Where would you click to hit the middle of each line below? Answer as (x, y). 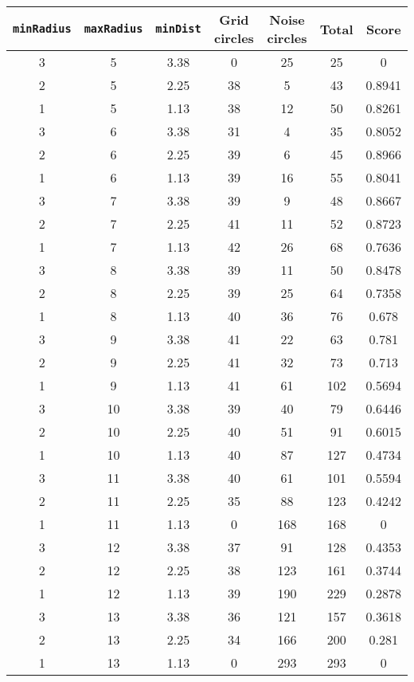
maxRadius (113, 29)
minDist (178, 29)
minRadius (42, 29)
